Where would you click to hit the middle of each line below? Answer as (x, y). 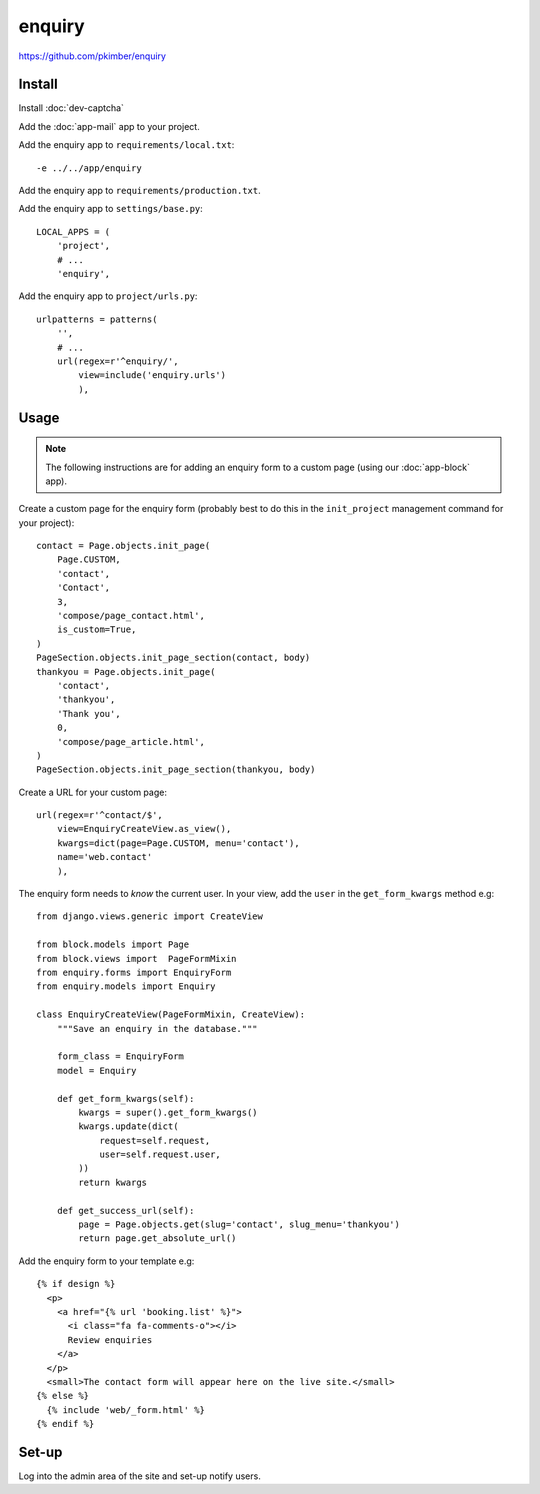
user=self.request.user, (160, 1154)
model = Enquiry (96, 1070)
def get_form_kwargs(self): (125, 1098)
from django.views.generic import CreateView (150, 916)
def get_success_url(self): (125, 1210)
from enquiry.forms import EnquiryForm (134, 972)
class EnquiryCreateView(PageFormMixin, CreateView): (170, 1014)
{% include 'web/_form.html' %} (125, 1409)
